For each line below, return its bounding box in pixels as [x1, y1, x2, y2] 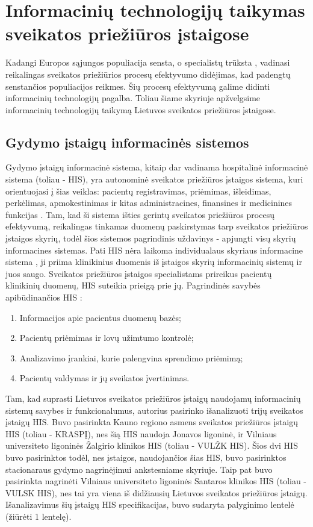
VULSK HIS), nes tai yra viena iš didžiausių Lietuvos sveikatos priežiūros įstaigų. [5, 486, 308, 499]
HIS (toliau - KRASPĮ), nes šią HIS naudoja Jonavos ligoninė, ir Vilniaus [5, 427, 277, 440]
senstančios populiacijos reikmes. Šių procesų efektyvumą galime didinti [5, 80, 270, 92]
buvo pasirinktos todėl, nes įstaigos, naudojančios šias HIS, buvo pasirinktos [5, 451, 287, 463]
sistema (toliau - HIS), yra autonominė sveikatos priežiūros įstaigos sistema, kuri [5, 173, 303, 186]
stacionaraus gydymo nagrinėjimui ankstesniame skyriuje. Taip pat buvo [5, 463, 273, 475]
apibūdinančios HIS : [5, 291, 82, 304]
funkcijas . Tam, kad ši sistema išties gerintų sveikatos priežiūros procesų [5, 208, 274, 220]
